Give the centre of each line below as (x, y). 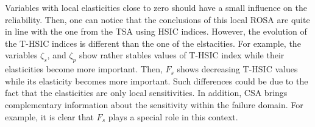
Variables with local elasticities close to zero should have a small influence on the (156, 7)
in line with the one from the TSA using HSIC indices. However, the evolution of (156, 31)
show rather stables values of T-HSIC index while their (182, 55)
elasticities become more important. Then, (84, 69)
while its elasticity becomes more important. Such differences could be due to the (157, 81)
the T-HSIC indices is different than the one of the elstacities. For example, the (153, 43)
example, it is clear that (49, 116)
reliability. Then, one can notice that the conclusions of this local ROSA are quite (157, 19)
